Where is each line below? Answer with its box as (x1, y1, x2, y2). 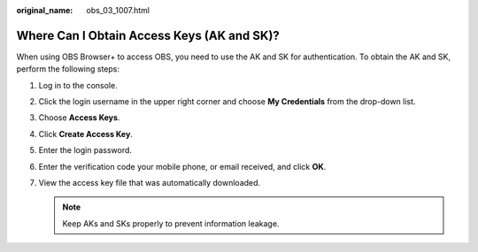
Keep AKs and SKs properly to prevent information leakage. (62, 218, 280, 229)
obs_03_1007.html (86, 5, 150, 15)
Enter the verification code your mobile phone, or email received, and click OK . (38, 161, 327, 172)
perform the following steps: (16, 64, 119, 74)
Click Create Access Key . (38, 128, 133, 139)
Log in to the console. (38, 80, 119, 90)
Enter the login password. (38, 145, 133, 156)
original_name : (16, 5, 73, 15)
